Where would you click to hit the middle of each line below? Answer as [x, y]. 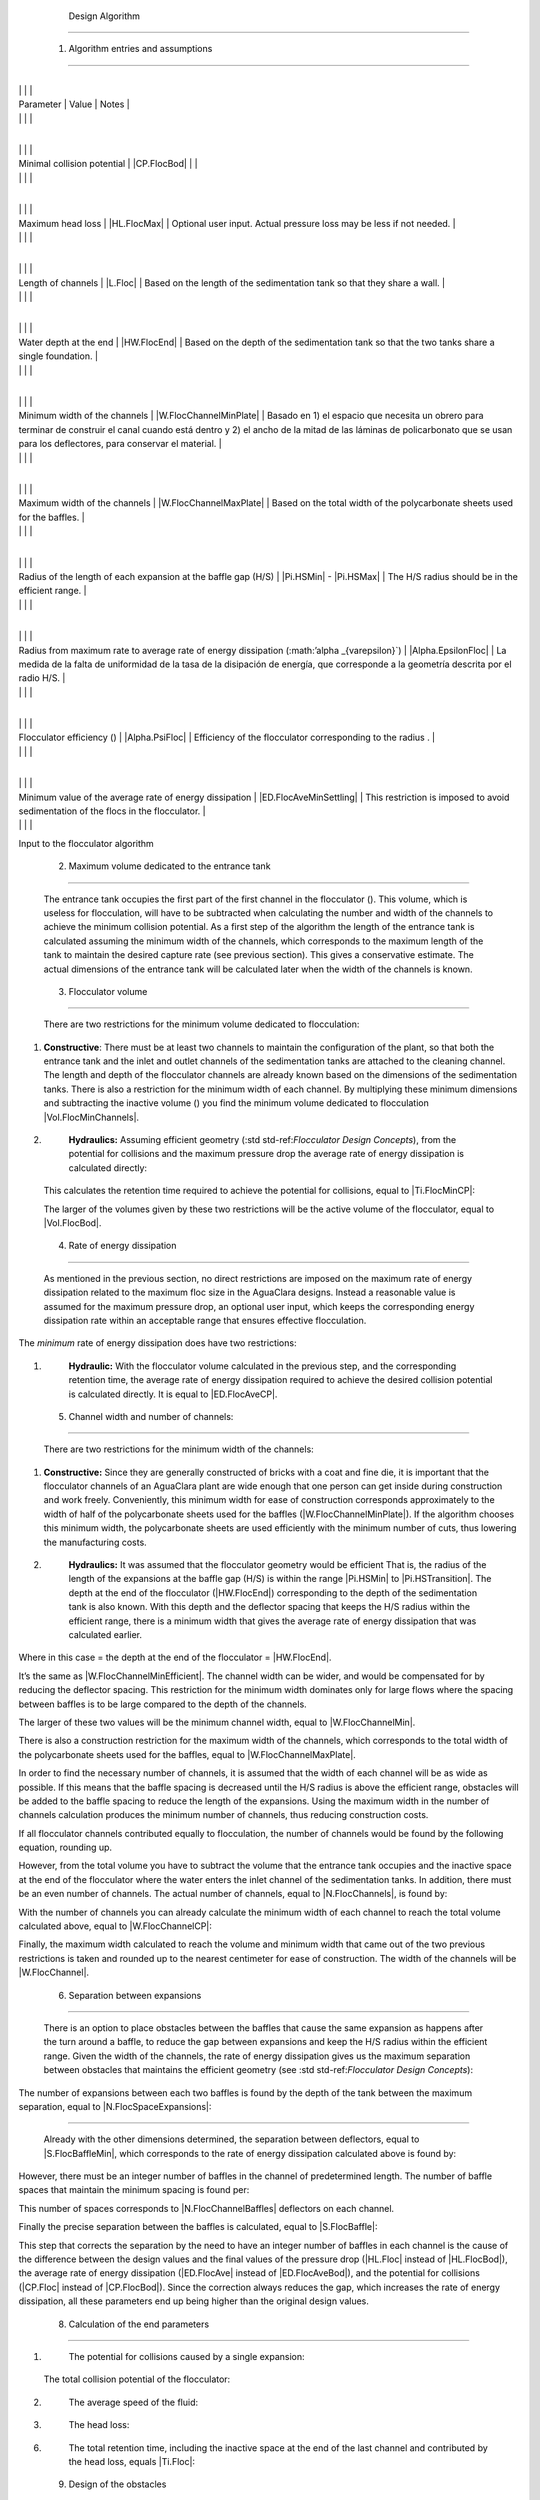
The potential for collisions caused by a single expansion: [186, 2356]
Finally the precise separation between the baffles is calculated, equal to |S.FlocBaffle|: [198, 2227]
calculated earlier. [105, 1634]
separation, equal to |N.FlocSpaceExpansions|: [115, 2106]
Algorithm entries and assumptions [140, 49]
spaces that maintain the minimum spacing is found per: [134, 2190]
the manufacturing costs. [95, 1542]
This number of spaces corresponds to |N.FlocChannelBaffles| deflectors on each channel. [206, 2208]
